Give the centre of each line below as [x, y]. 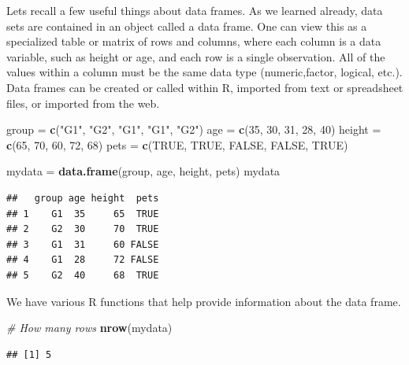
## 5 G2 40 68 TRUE [83, 275]
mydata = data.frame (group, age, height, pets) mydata [143, 171]
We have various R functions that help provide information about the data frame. [204, 301]
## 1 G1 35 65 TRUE [83, 214]
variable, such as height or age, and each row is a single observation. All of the [196, 56]
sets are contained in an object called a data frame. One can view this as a [187, 26]
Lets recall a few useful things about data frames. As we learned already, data [195, 10]
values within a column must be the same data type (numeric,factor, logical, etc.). [204, 72]
